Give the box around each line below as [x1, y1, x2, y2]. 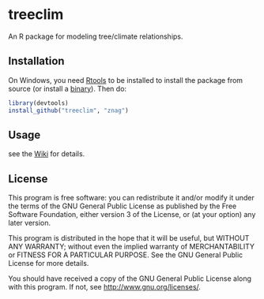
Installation [8, 54, 65, 68]
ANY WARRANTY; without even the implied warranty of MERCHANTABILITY [8, 242, 255, 252]
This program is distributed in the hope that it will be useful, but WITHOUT [8, 234, 250, 243]
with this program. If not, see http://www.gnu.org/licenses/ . [8, 282, 202, 292]
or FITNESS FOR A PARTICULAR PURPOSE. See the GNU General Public [8, 250, 243, 260]
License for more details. [8, 259, 89, 268]
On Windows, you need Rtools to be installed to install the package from [8, 75, 243, 84]
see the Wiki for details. [8, 149, 85, 159]
